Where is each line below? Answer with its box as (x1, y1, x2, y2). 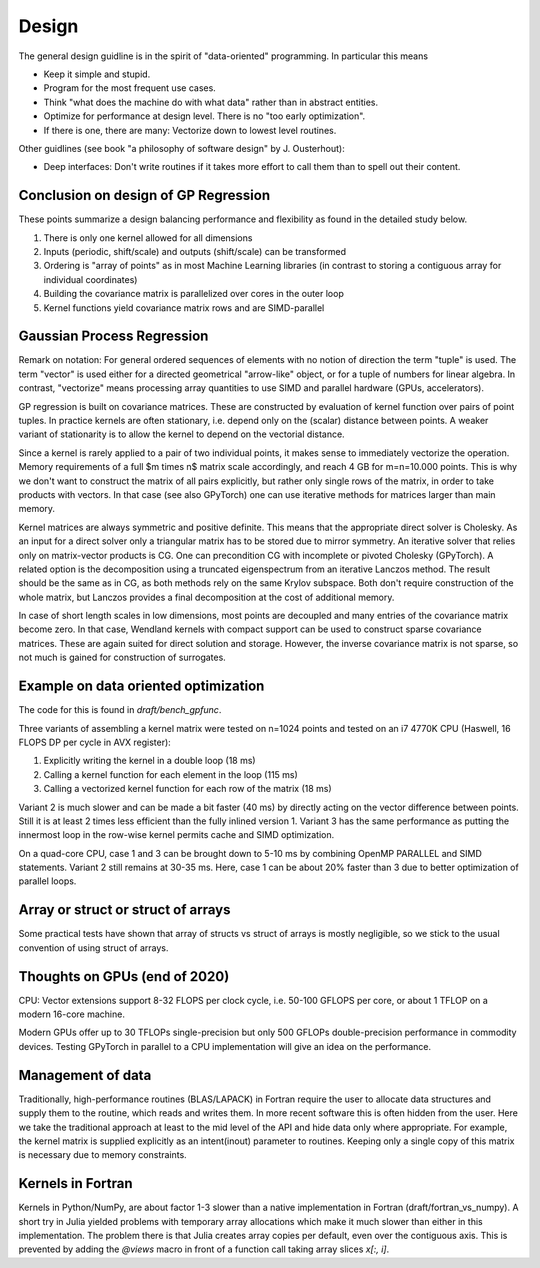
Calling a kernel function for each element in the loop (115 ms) (43, 768, 299, 780)
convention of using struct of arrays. (18, 941, 169, 954)
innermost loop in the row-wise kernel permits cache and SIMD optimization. (18, 829, 335, 841)
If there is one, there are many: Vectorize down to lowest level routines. (43, 124, 337, 136)
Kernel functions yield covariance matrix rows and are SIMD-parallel (43, 301, 325, 314)
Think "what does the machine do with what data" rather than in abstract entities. (43, 96, 379, 108)
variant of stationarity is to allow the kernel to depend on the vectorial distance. (18, 428, 345, 440)
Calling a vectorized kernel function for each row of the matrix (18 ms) (43, 783, 332, 795)
